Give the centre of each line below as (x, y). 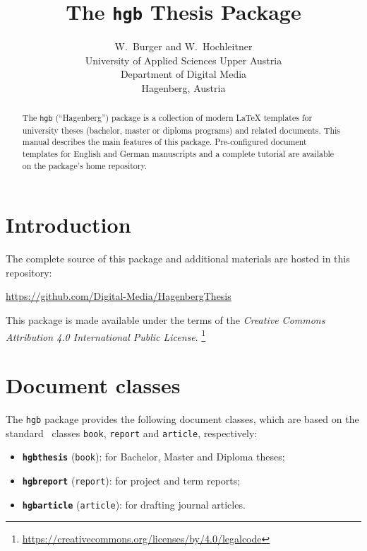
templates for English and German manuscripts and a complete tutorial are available (178, 153)
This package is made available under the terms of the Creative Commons (166, 319)
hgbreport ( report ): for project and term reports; (131, 480)
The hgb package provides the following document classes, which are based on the (182, 418)
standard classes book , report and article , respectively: (132, 433)
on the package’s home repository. (85, 165)
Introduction (68, 225)
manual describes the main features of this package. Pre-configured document (164, 142)
